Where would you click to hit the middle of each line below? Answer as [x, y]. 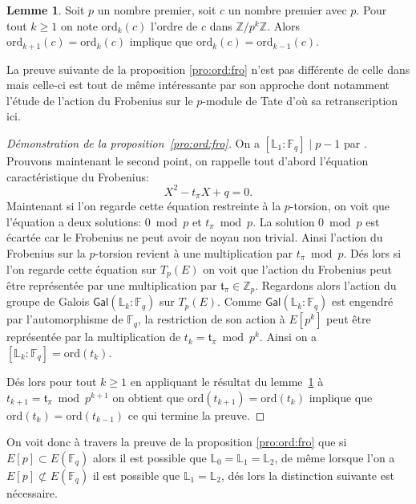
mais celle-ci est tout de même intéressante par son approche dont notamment [198, 85]
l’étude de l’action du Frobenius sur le [100, 100]
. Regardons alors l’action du [326, 285]
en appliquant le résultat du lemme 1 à [227, 382]
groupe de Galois [48, 301]
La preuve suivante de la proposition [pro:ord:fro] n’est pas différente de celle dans [208, 69]
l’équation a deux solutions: [74, 221]
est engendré [362, 301]
